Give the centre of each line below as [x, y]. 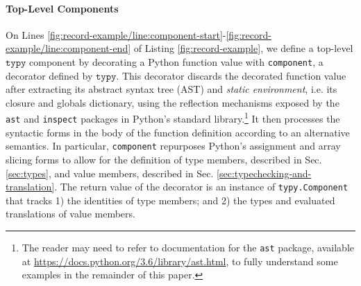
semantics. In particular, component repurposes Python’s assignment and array [173, 146]
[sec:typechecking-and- [264, 173]
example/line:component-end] [68, 48]
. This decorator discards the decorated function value [231, 75]
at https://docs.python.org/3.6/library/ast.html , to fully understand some [180, 261]
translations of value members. [70, 214]
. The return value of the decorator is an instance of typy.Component [201, 187]
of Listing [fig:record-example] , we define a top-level [243, 48]
